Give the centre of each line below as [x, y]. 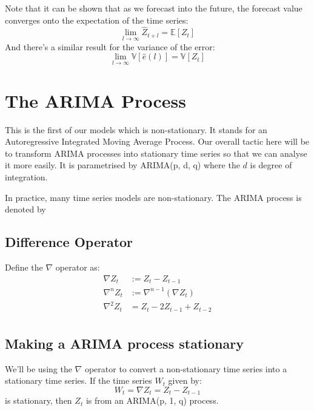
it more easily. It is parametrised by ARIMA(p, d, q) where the [122, 165]
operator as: [78, 267]
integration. [26, 176]
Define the [24, 267]
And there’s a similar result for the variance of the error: [110, 46]
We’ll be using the [38, 368]
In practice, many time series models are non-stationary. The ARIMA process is [153, 197]
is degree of [271, 165]
